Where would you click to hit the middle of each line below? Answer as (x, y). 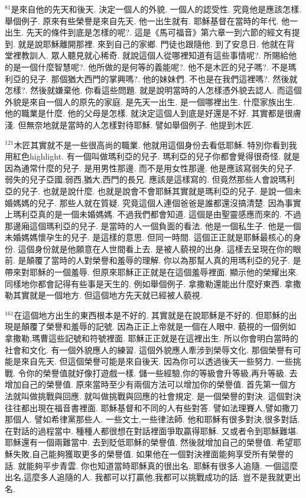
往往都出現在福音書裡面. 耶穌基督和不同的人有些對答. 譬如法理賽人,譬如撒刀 (152, 407)
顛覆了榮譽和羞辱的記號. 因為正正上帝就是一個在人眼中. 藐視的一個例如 (159, 326)
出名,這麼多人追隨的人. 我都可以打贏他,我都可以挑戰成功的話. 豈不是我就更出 (153, 477)
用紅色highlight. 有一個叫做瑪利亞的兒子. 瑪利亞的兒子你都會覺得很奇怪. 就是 (152, 156)
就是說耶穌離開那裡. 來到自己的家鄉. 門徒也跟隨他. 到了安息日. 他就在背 (156, 43)
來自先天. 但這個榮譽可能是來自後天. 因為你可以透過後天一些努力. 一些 (157, 361)
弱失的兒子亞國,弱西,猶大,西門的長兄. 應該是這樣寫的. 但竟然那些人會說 (141, 179)
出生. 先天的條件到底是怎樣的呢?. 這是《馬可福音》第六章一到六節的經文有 (148, 32)
